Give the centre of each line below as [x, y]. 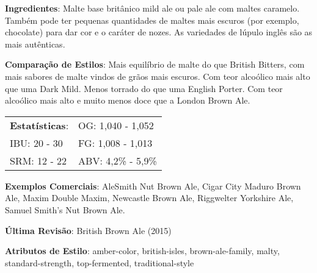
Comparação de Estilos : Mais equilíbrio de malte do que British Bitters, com [155, 64]
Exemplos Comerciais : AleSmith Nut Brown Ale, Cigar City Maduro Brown [153, 186]
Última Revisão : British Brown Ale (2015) [88, 230]
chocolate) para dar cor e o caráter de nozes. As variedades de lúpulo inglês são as [159, 32]
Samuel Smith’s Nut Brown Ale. [65, 209]
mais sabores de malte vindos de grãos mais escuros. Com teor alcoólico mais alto [158, 76]
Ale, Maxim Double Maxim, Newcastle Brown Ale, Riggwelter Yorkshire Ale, [149, 198]
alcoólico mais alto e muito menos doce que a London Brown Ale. [128, 100]
